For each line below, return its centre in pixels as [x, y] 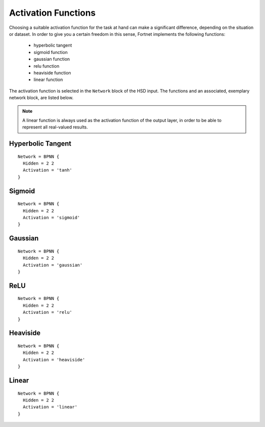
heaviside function [52, 73]
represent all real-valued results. [55, 127]
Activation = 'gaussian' [53, 265]
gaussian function [52, 59]
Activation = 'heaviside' [54, 360]
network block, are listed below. [41, 98]
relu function [47, 66]
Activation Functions [52, 13]
